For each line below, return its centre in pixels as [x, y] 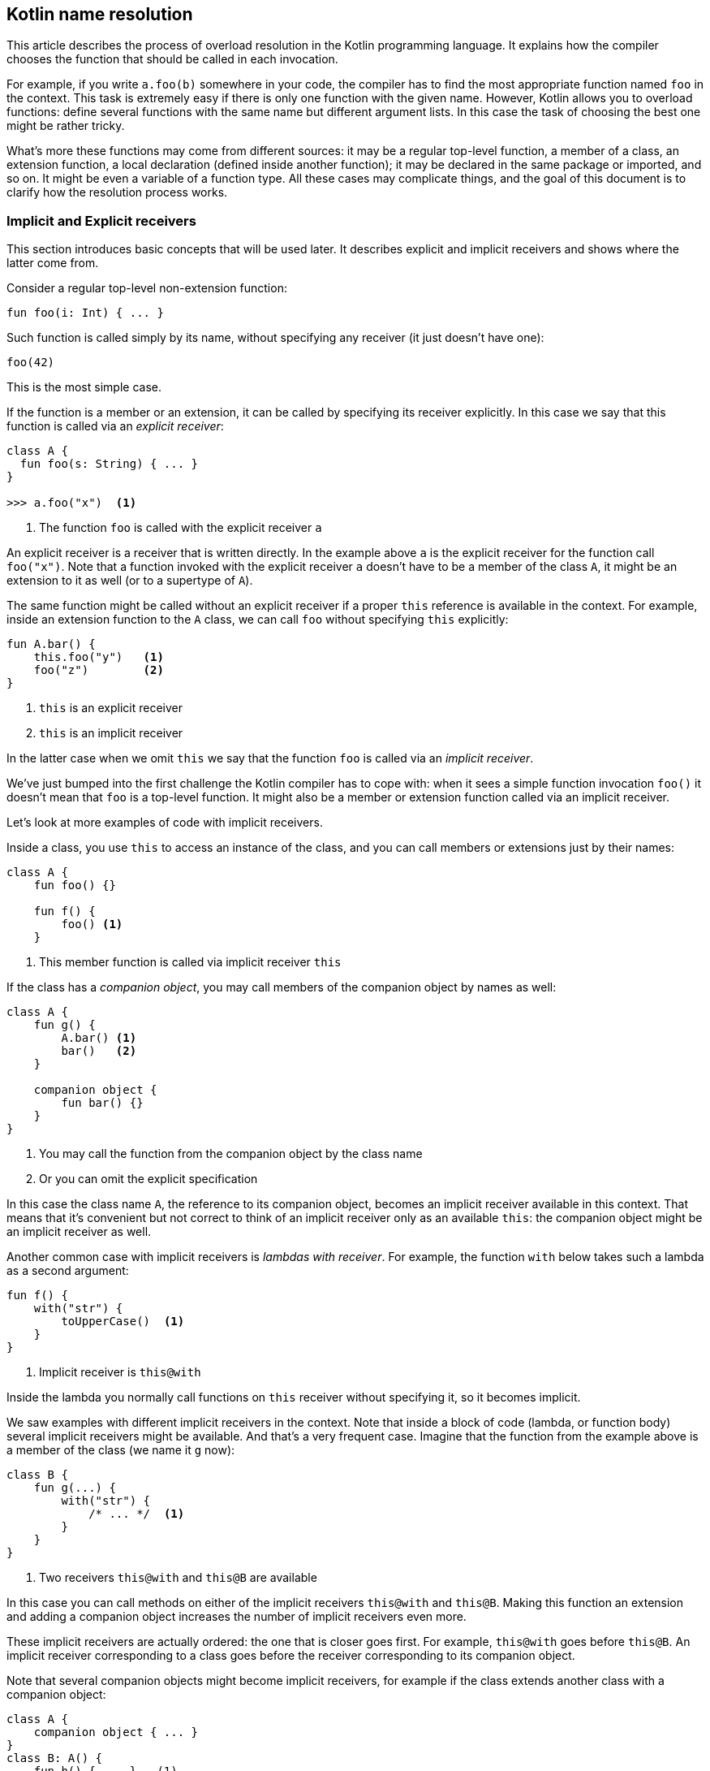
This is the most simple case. [84, 387]
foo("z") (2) [99, 670]
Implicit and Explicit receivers [101, 220]
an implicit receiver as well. [79, 1232]
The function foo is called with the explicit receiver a [181, 528]
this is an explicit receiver [111, 708]
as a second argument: [68, 1271]
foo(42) [31, 363]
